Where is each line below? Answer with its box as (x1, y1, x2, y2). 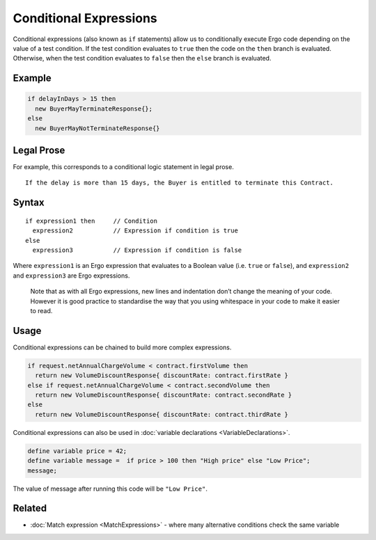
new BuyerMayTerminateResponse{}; (35, 104, 153, 113)
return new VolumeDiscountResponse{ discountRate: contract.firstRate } (35, 372, 289, 379)
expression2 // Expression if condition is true (32, 227, 238, 235)
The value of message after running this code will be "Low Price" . (13, 484, 208, 493)
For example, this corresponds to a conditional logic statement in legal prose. (13, 163, 235, 170)
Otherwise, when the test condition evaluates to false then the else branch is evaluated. (13, 54, 272, 63)
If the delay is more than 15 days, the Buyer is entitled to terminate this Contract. (25, 179, 334, 187)
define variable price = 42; (27, 447, 127, 455)
